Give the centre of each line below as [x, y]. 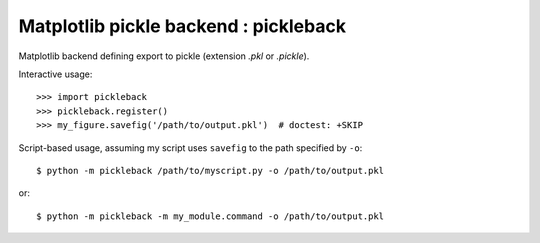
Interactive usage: [55, 74]
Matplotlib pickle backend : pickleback [182, 26]
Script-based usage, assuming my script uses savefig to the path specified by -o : [190, 147]
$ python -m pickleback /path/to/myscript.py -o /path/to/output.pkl [210, 170]
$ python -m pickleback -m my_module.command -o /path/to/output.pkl [210, 216]
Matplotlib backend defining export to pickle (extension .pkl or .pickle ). [164, 56]
